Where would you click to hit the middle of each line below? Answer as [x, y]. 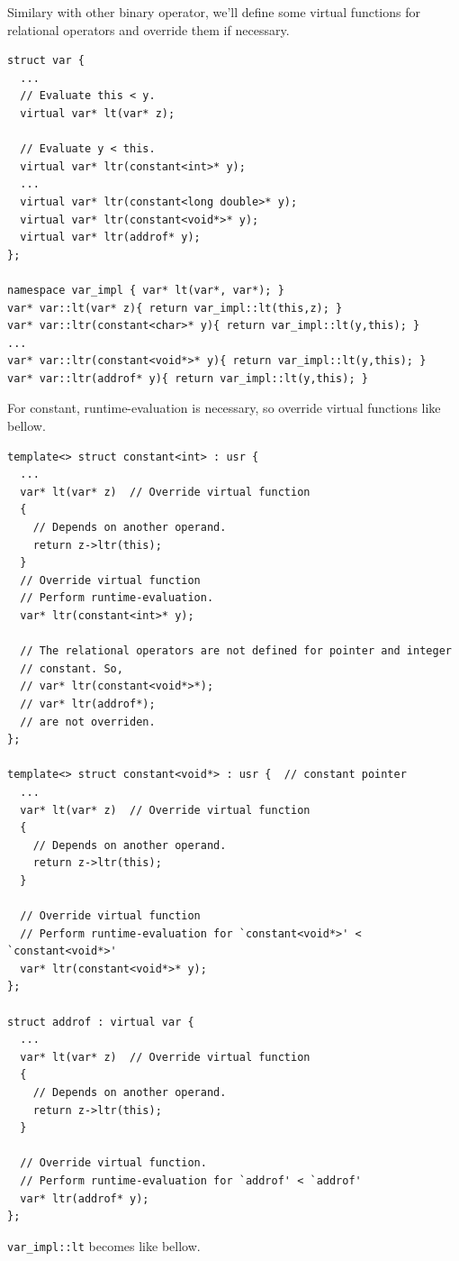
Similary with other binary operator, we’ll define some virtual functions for [214, 12]
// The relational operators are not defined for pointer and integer [236, 651]
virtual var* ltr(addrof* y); [110, 238]
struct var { [46, 61]
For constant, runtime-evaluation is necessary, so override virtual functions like [224, 408]
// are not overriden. [88, 722]
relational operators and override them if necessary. [148, 29]
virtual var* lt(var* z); [98, 113]
